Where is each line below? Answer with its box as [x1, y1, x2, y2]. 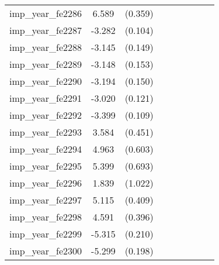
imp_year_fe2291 [9, 91, 82, 105]
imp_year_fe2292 [9, 108, 82, 122]
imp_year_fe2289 [9, 57, 82, 71]
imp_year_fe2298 [9, 210, 82, 223]
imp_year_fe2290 [9, 74, 82, 88]
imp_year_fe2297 [9, 193, 82, 207]
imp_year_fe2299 [9, 227, 82, 240]
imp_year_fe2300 [9, 244, 82, 257]
